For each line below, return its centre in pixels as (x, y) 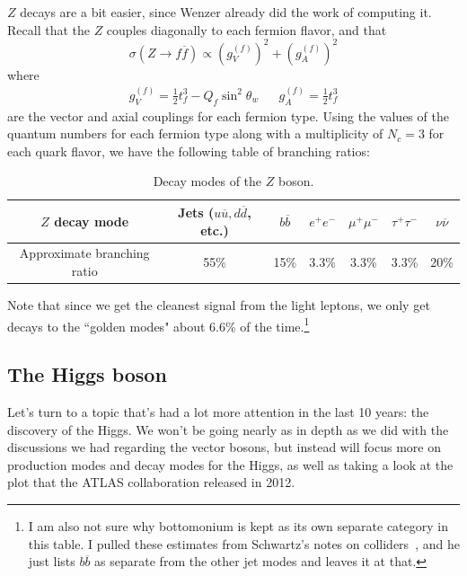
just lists (52, 561)
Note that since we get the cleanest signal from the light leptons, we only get (219, 305)
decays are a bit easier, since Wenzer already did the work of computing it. (226, 12)
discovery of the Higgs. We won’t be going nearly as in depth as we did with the (228, 429)
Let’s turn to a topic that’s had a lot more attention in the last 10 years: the (218, 412)
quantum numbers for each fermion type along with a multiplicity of (195, 133)
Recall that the (48, 29)
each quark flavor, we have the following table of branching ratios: (189, 151)
